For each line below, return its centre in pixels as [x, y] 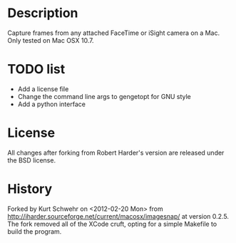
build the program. [35, 231]
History [30, 189]
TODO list [36, 69]
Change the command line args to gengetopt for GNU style [104, 96]
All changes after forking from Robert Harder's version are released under [116, 152]
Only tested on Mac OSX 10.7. [51, 40]
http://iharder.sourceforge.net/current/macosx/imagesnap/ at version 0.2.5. [118, 216]
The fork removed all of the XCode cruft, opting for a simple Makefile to [112, 224]
